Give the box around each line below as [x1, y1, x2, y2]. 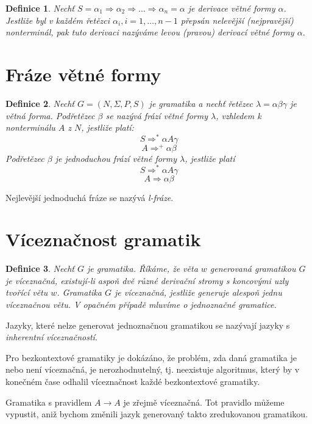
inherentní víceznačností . [5, 331, 97, 343]
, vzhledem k [216, 109, 261, 122]
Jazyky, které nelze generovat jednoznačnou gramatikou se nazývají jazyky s [5, 318, 290, 331]
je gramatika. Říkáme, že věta [87, 262, 198, 275]
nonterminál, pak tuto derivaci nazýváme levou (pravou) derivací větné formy [5, 26, 294, 38]
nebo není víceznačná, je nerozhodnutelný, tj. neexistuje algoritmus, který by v [5, 363, 300, 376]
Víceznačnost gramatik [5, 227, 201, 252]
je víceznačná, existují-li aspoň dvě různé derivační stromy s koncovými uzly [5, 274, 289, 287]
